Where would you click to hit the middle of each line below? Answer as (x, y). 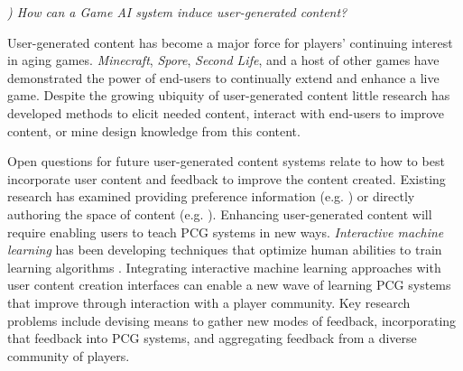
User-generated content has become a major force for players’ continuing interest (230, 42)
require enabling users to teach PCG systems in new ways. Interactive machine (226, 232)
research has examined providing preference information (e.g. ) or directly (211, 196)
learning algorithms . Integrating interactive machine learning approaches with (224, 267)
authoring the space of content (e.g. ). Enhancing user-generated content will (220, 213)
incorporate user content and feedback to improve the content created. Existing (227, 178)
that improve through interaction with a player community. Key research (209, 302)
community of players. (69, 355)
